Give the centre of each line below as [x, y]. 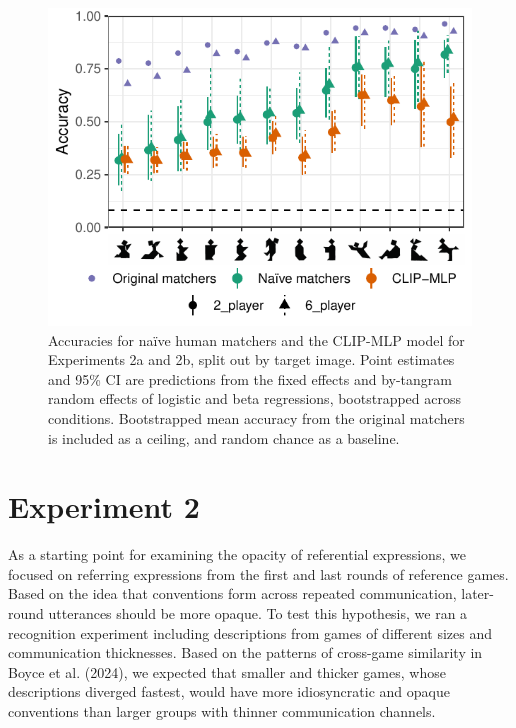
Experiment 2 [104, 506]
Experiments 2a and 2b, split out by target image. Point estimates [251, 359]
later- [477, 593]
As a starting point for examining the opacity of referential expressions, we [237, 554]
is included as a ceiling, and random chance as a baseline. [224, 437]
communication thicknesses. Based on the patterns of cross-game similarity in [245, 652]
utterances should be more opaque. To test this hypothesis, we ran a [258, 613]
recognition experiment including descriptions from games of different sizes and [250, 632]
